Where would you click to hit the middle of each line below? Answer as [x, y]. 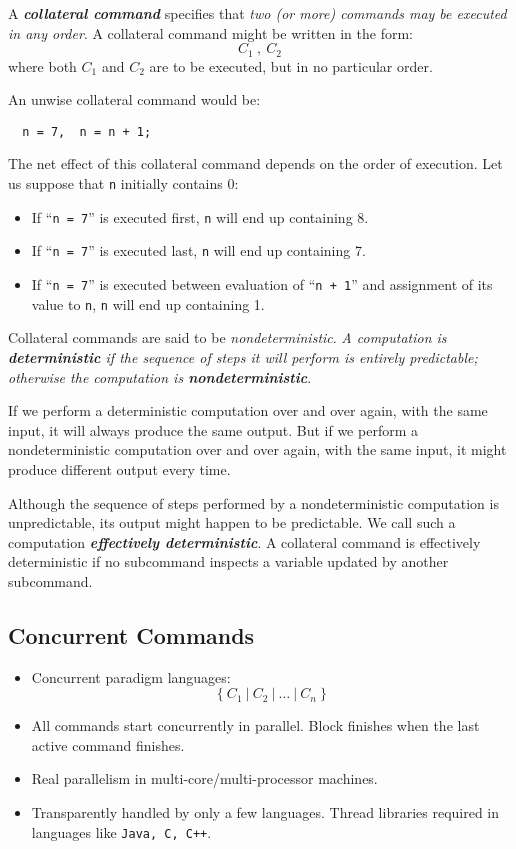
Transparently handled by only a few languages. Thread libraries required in [265, 812]
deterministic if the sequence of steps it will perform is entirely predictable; [243, 356]
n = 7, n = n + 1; [87, 131]
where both [42, 65]
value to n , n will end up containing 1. [148, 303]
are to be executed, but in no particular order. [291, 65]
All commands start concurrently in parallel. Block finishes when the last [255, 725]
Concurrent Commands [131, 634]
